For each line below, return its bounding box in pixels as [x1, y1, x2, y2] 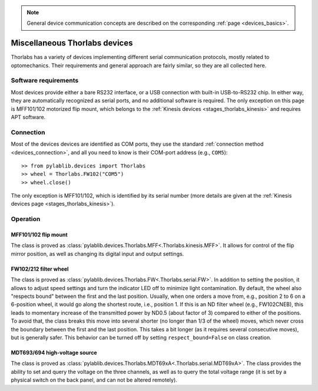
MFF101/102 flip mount [11, 231, 68, 238]
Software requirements [11, 77, 79, 85]
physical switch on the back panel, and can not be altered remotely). [11, 376, 178, 383]
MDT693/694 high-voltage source [11, 349, 97, 356]
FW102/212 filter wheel [11, 265, 69, 272]
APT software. [11, 114, 46, 120]
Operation [11, 215, 41, 224]
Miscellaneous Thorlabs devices [11, 38, 133, 48]
